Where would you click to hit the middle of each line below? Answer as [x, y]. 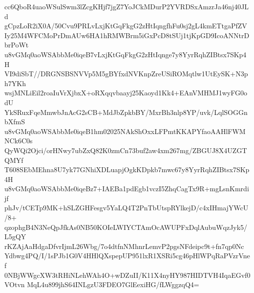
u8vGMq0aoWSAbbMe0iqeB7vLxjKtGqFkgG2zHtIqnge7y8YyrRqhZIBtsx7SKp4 [126, 54]
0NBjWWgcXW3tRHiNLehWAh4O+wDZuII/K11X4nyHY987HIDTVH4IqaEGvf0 [127, 275]
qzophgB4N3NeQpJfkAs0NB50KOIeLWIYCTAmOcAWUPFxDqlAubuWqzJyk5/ [126, 227]
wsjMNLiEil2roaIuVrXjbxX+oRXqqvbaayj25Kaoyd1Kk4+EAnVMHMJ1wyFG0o [126, 93]
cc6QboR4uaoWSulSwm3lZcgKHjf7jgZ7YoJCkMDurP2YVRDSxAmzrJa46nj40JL [127, 6]
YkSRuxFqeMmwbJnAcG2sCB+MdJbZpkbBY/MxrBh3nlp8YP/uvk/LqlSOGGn [126, 112]
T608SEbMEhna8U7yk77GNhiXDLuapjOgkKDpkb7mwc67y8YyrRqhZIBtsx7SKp [127, 169]
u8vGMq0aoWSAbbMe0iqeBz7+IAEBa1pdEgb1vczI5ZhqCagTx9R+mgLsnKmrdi [127, 189]
